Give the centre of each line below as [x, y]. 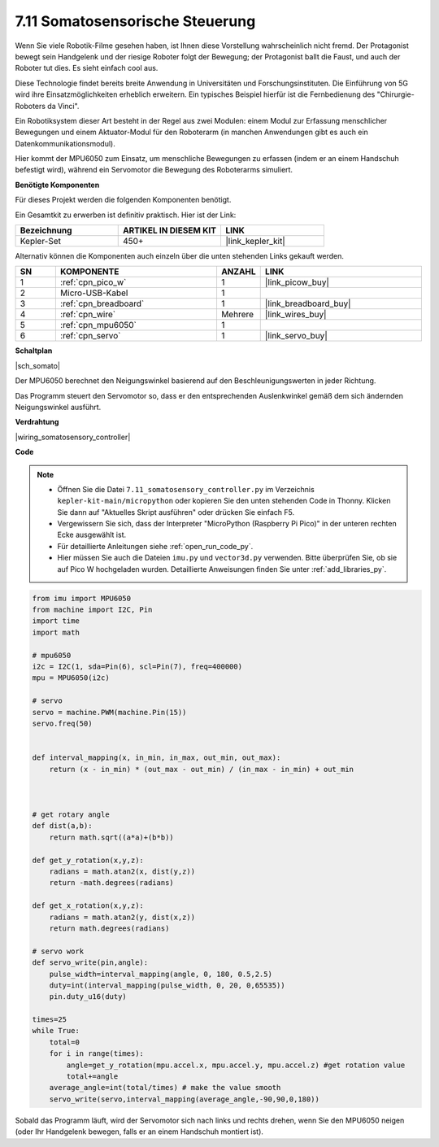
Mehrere [237, 315]
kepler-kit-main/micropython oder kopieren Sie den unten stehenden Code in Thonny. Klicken [224, 501]
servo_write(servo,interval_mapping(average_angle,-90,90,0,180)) [185, 1099]
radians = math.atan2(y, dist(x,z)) [122, 917]
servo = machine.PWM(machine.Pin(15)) [109, 712]
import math [56, 632]
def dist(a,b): [62, 826]
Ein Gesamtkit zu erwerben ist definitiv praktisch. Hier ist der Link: [126, 215]
